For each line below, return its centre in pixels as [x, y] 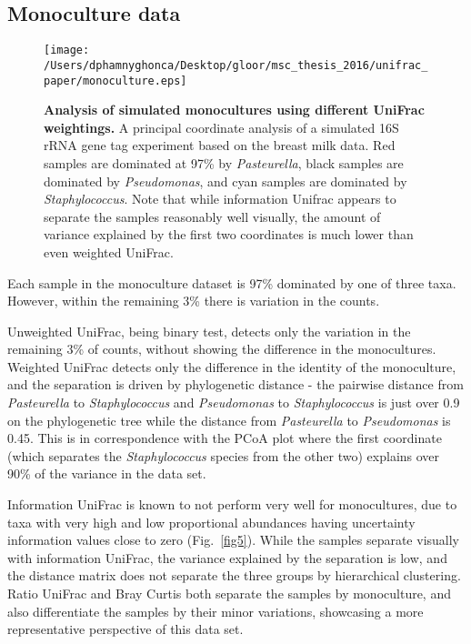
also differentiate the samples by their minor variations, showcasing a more [215, 611]
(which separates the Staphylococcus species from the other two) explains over [224, 455]
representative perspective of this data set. [125, 629]
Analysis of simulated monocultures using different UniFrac [234, 110]
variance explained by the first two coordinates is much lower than [229, 234]
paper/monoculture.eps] [115, 80]
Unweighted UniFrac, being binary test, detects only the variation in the [209, 331]
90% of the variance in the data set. [107, 473]
